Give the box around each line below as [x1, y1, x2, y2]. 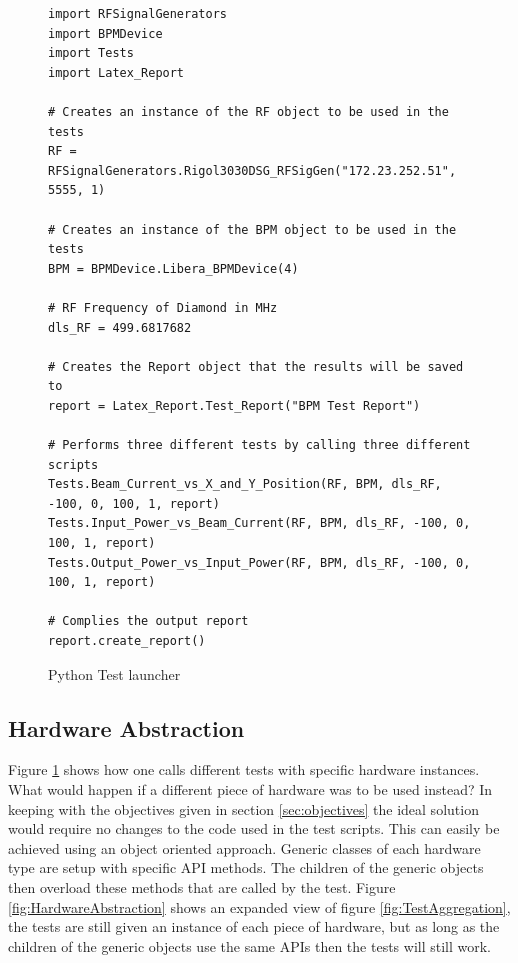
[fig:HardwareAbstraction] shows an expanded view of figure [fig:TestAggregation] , [8, 896, 511, 917]
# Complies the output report [48, 614, 249, 629]
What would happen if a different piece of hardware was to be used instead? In [8, 778, 493, 799]
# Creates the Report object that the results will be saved [48, 359, 464, 374]
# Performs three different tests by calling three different [48, 438, 471, 453]
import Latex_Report [48, 65, 185, 80]
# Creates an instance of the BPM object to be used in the [48, 222, 457, 237]
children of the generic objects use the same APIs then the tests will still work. [8, 935, 492, 956]
